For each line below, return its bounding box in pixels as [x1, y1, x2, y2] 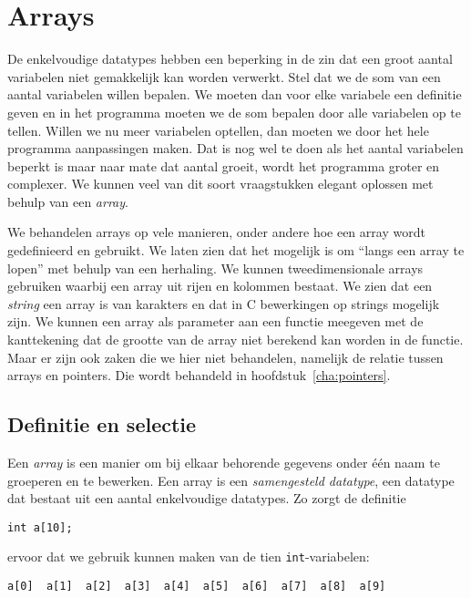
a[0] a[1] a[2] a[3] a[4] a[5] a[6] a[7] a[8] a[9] [7, 580, 386, 593]
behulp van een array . [7, 191, 128, 211]
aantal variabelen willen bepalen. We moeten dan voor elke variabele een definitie [7, 85, 462, 104]
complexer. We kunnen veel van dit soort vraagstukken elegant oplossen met [7, 174, 434, 193]
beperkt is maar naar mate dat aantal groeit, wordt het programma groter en [7, 156, 440, 175]
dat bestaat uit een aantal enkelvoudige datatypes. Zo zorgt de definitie [7, 489, 406, 508]
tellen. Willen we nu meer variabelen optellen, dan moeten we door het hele [7, 120, 429, 139]
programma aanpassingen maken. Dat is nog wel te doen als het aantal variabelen [7, 139, 464, 158]
